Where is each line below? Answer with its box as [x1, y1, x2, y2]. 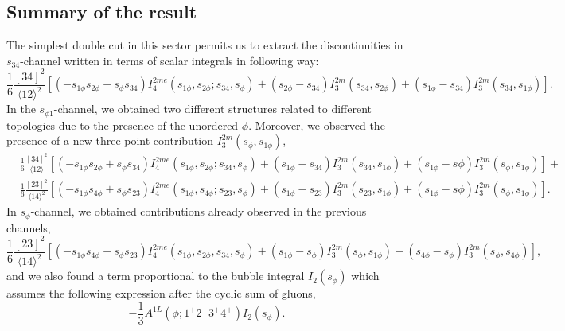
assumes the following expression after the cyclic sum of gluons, [6, 285, 316, 302]
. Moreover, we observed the [248, 116, 385, 133]
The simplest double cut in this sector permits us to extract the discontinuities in [6, 37, 403, 53]
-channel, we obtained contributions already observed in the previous [30, 203, 367, 220]
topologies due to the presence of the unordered [6, 116, 239, 133]
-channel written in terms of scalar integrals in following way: [20, 52, 319, 68]
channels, [6, 219, 51, 236]
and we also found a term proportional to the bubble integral [6, 267, 305, 284]
